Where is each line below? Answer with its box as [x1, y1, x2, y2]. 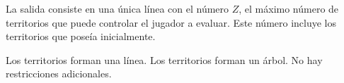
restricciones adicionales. [6, 66, 112, 81]
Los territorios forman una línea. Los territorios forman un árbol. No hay [6, 52, 323, 67]
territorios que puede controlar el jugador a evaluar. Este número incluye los [6, 15, 337, 30]
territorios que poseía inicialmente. [6, 29, 156, 44]
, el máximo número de [239, 1, 339, 15]
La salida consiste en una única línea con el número [6, 1, 229, 15]
